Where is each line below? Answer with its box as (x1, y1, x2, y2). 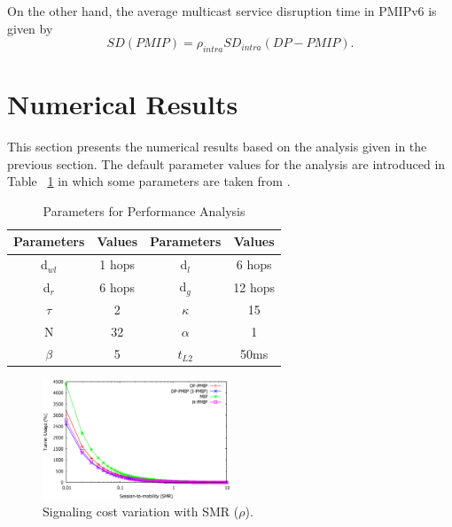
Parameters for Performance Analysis (43, 201, 245, 220)
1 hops (99, 255, 136, 274)
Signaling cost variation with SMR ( (43, 502, 239, 521)
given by (7, 19, 53, 37)
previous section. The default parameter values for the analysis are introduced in (7, 154, 446, 173)
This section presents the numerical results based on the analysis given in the (7, 137, 427, 156)
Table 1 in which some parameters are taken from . (7, 172, 291, 190)
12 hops (233, 277, 276, 296)
